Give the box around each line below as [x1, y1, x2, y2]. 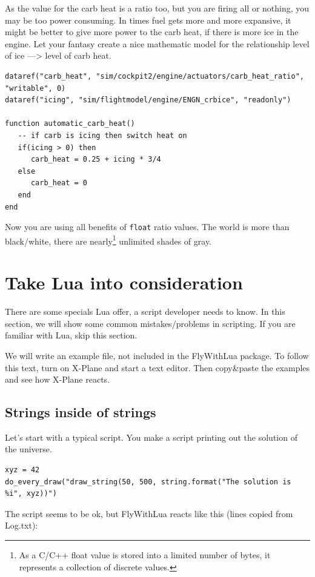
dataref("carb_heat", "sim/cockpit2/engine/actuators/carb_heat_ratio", [5, 71, 304, 81]
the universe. [5, 443, 52, 455]
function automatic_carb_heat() [5, 119, 135, 128]
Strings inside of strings [5, 403, 156, 421]
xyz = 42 [5, 466, 40, 475]
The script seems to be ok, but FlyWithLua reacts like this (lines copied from [5, 507, 293, 519]
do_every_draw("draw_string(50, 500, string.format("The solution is [5, 477, 291, 486]
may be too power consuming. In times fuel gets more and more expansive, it [5, 13, 291, 26]
